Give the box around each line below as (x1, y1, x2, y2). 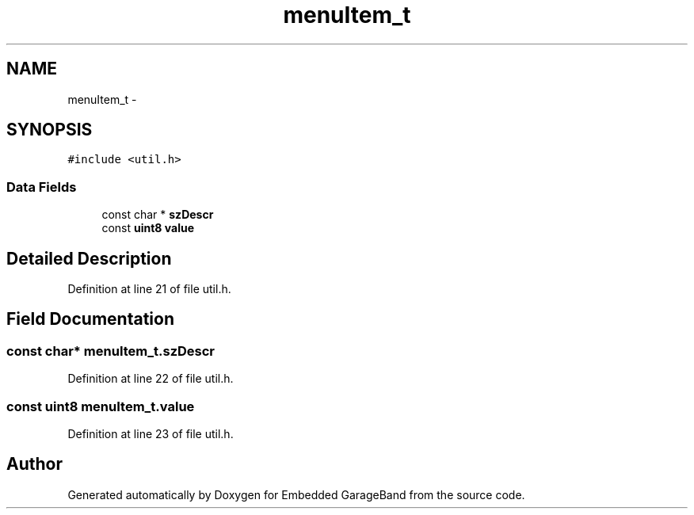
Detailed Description (6, 248, 172, 269)
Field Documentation (6, 309, 174, 330)
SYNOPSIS (6, 120, 93, 140)
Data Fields (6, 178, 77, 195)
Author (6, 454, 63, 475)
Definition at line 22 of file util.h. (67, 372, 234, 386)
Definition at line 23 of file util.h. (67, 427, 234, 441)
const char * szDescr (101, 208, 214, 222)
